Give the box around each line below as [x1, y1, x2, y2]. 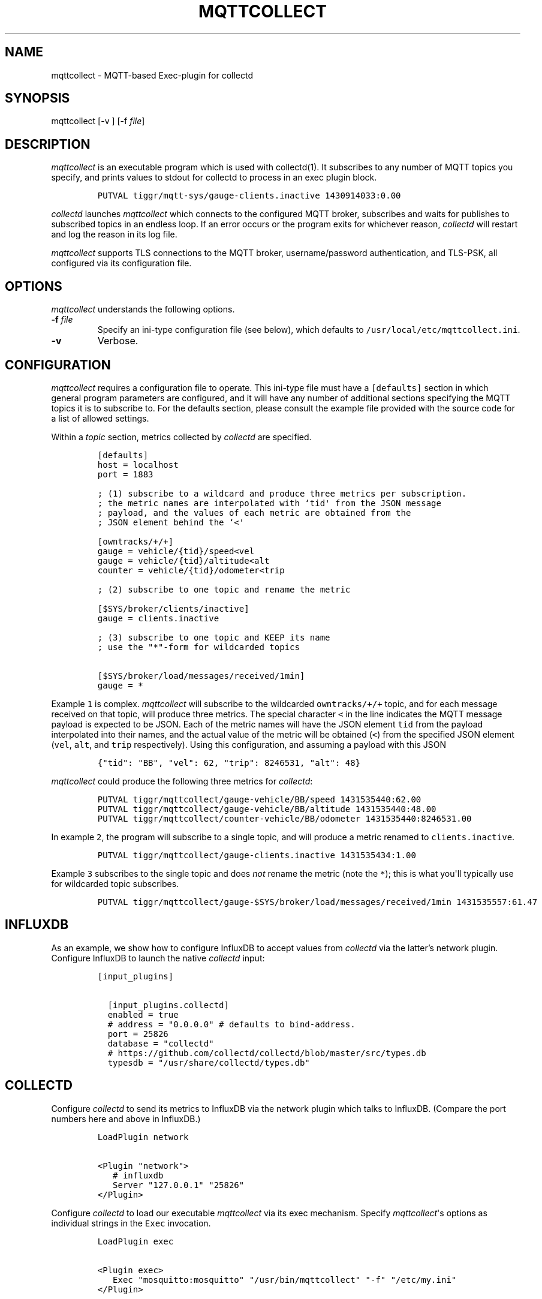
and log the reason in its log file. [51, 229, 177, 240]
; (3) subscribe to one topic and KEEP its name [97, 632, 330, 642]
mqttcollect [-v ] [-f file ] [51, 116, 145, 127]
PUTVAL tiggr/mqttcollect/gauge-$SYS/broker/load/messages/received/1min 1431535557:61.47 [97, 897, 538, 907]
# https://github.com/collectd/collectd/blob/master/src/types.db [107, 1048, 426, 1058]
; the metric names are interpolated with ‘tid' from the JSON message [97, 498, 441, 508]
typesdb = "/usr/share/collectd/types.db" [107, 1057, 310, 1068]
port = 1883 [97, 469, 153, 479]
